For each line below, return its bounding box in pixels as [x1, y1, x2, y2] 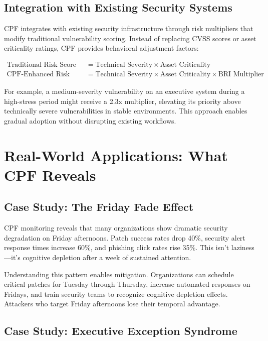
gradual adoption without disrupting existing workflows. [4, 115, 176, 126]
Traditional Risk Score [7, 61, 76, 68]
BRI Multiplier [218, 71, 264, 78]
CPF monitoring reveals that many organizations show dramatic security [4, 222, 228, 233]
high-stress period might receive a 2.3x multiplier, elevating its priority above [4, 95, 241, 106]
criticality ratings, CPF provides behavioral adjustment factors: [4, 43, 199, 53]
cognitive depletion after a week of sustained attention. [23, 252, 191, 262]
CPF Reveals [4, 164, 96, 185]
